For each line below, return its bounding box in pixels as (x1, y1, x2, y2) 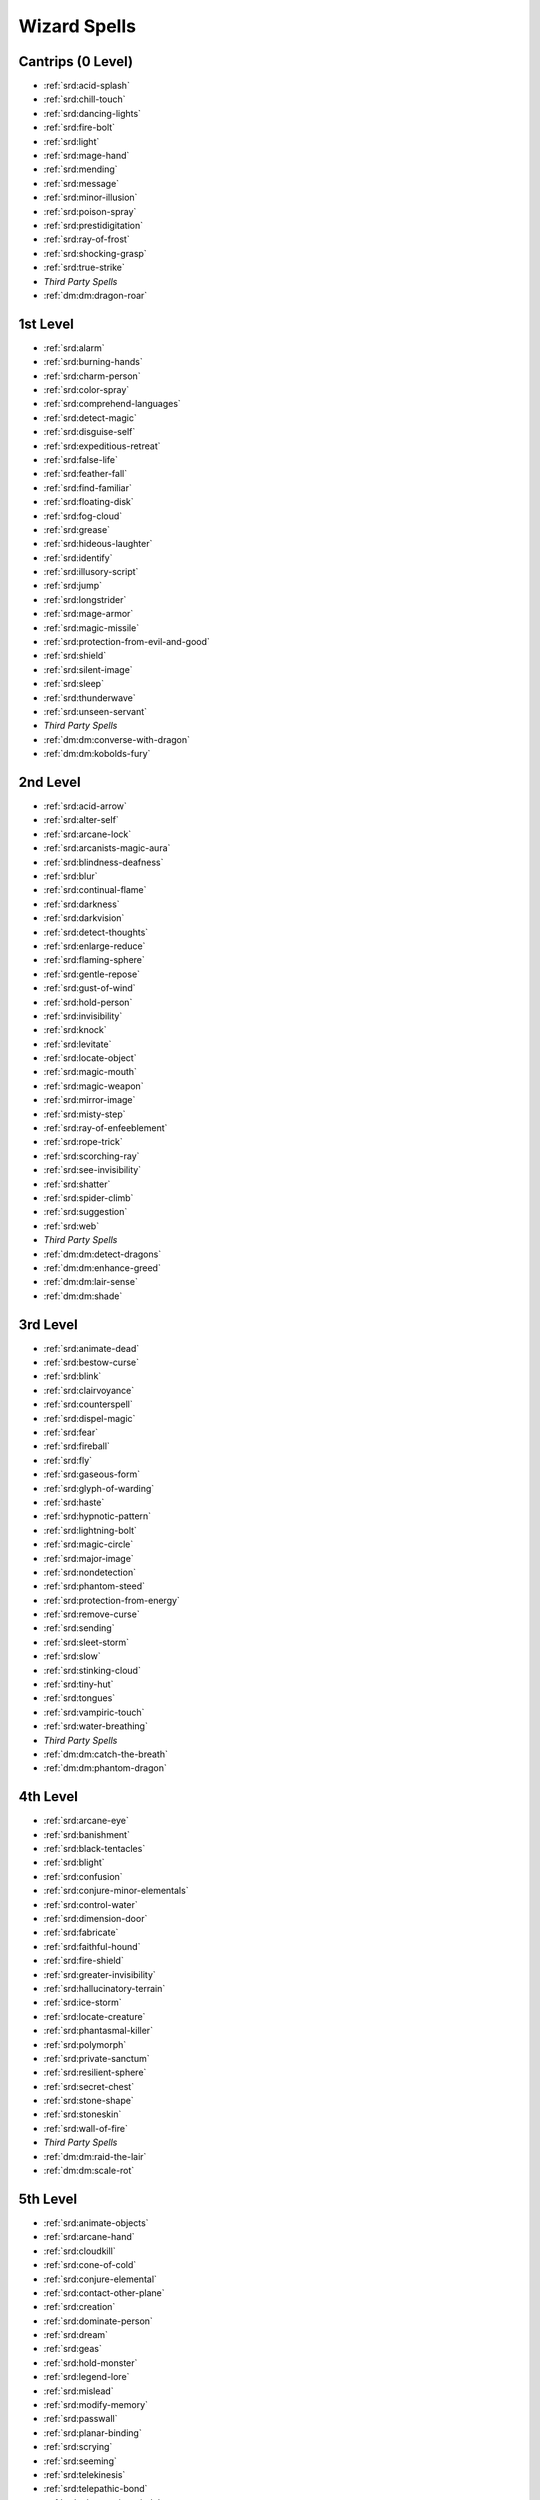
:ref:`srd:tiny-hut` (43, 1678, 114, 1690)
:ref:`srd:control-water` (43, 1898, 139, 1910)
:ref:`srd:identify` (43, 551, 113, 564)
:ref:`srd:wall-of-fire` (43, 2122, 129, 2134)
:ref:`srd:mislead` (43, 2385, 114, 2397)
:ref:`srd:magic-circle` (43, 1538, 134, 1550)
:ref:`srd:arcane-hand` (43, 2231, 135, 2243)
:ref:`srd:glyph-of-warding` (43, 1482, 155, 1494)
